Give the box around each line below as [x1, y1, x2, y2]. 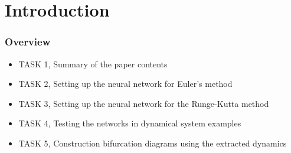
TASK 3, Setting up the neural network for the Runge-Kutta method [18, 97, 269, 109]
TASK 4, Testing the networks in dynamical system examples [18, 117, 241, 129]
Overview [5, 34, 51, 49]
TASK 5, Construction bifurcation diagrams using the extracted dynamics [18, 136, 287, 149]
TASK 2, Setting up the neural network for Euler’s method [18, 77, 233, 90]
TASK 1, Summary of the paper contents [18, 57, 168, 70]
